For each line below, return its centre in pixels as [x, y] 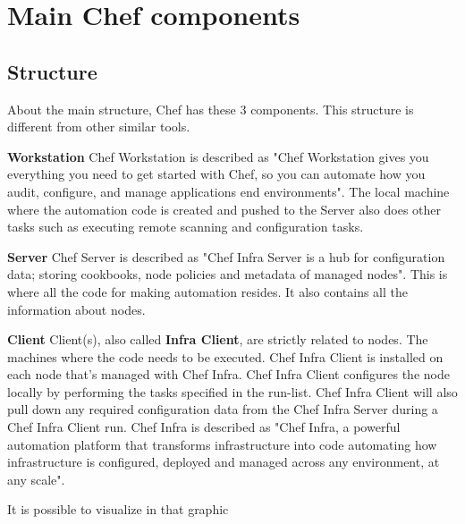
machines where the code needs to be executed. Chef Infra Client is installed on [225, 356]
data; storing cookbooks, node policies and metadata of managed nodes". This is [228, 274]
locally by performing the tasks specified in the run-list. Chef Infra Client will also [232, 391]
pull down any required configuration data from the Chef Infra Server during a [223, 409]
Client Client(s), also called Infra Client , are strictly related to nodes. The [218, 339]
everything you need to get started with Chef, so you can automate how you [216, 174]
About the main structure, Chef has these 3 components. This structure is [211, 109]
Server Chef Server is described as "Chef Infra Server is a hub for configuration [226, 256]
